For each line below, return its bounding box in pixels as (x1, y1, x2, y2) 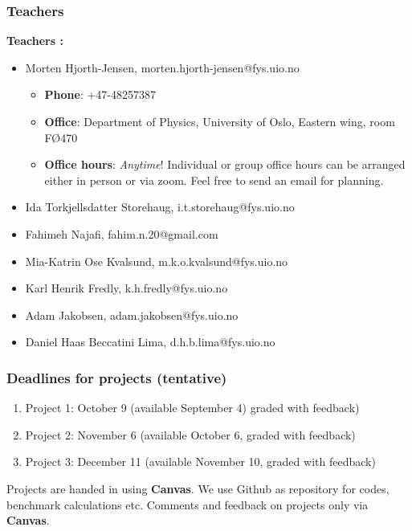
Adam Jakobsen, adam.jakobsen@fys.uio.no (25, 306, 239, 323)
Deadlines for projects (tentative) (6, 367, 227, 387)
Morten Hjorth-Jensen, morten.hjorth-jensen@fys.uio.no (25, 59, 300, 76)
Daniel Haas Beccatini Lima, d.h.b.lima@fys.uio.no (25, 333, 275, 350)
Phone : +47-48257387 (44, 86, 157, 103)
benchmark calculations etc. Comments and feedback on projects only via (6, 496, 369, 513)
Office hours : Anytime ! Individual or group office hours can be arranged (44, 156, 406, 173)
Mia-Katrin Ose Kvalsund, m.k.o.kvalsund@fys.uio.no (25, 252, 288, 269)
